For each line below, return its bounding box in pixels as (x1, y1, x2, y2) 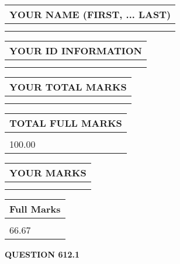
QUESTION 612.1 (5, 248, 80, 260)
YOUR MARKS (9, 166, 86, 179)
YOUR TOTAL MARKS (9, 80, 127, 93)
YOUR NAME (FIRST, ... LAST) (9, 8, 171, 21)
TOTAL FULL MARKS (9, 116, 122, 130)
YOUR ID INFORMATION (9, 44, 142, 57)
